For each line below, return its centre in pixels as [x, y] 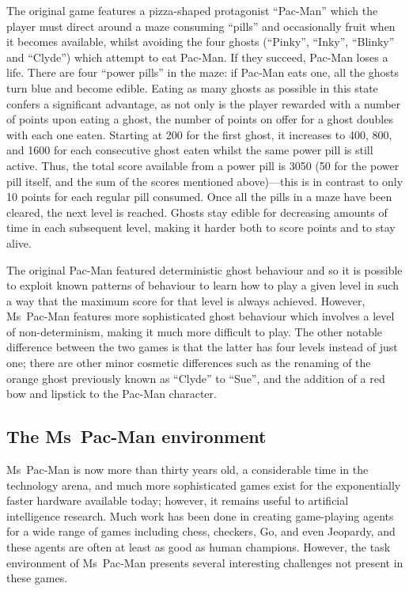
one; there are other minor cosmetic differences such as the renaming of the [189, 363]
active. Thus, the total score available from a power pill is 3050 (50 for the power [203, 165]
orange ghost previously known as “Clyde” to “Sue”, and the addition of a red [196, 378]
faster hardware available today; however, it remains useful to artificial [178, 500]
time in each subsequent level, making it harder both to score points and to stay [201, 227]
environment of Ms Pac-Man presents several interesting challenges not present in [205, 562]
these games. [37, 578]
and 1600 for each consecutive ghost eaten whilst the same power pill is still [190, 150]
